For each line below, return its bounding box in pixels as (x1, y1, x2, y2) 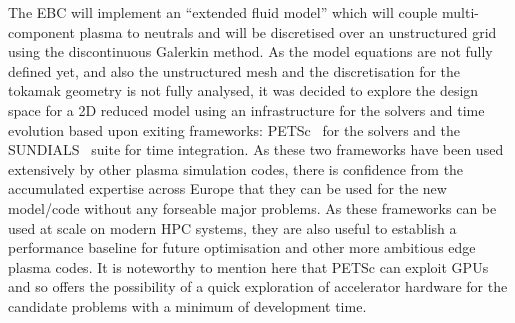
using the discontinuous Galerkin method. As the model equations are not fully (8, 41, 493, 62)
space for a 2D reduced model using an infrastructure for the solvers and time (8, 99, 485, 120)
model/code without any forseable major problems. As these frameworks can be (8, 197, 497, 218)
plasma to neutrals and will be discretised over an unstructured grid (79, 21, 497, 42)
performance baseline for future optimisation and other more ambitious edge (8, 237, 476, 258)
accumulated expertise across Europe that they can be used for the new (8, 178, 447, 199)
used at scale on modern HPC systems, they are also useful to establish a (8, 217, 457, 238)
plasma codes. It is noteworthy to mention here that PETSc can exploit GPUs (8, 256, 489, 277)
